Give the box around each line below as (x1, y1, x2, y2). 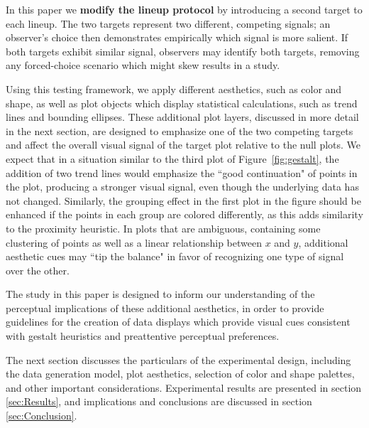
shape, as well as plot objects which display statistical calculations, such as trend (6, 95, 358, 110)
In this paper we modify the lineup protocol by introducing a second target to (6, 2, 363, 16)
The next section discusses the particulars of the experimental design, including (6, 352, 351, 367)
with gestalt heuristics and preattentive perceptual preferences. (6, 328, 280, 343)
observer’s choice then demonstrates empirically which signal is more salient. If (6, 30, 348, 45)
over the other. (6, 262, 70, 277)
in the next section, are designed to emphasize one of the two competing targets (6, 123, 353, 138)
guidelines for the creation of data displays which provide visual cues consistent (6, 314, 351, 329)
